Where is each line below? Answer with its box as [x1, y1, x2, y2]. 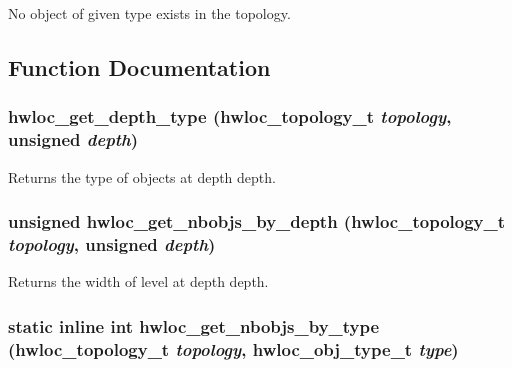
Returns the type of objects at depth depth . [8, 166, 276, 187]
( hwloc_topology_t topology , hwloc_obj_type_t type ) [8, 336, 459, 361]
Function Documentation [8, 51, 271, 82]
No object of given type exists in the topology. [8, 3, 291, 23]
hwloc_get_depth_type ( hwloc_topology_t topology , [8, 104, 452, 129]
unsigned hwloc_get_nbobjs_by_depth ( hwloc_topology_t [8, 209, 506, 234]
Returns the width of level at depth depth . [8, 271, 269, 292]
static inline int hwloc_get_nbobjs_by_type [8, 313, 380, 338]
